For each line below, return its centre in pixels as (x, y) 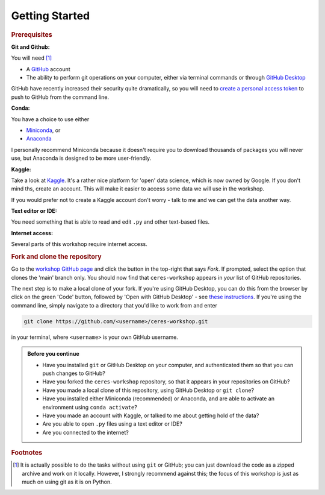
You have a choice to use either (50, 119)
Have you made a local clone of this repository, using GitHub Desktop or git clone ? (148, 390)
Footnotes (27, 453)
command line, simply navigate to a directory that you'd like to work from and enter (114, 305)
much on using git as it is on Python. (67, 482)
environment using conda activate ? (90, 407)
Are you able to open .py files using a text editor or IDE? (113, 424)
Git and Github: (31, 47)
